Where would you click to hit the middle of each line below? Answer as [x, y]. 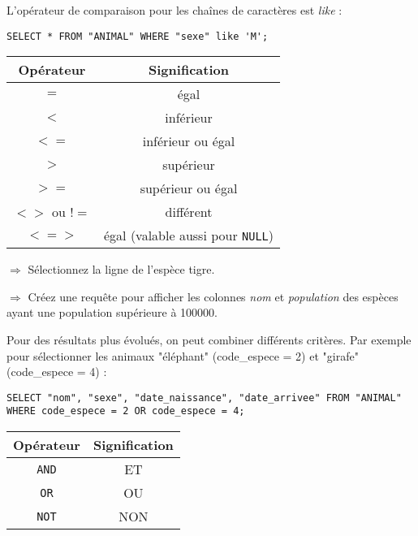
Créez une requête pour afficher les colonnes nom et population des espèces [213, 296]
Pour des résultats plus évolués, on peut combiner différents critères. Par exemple [209, 340]
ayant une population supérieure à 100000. [112, 312]
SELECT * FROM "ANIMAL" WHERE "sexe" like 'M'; [138, 36]
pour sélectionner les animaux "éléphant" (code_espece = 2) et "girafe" [183, 355]
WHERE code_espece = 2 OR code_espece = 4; [126, 411]
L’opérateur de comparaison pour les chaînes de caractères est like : [175, 10]
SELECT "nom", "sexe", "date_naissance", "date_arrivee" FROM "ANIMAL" [204, 398]
